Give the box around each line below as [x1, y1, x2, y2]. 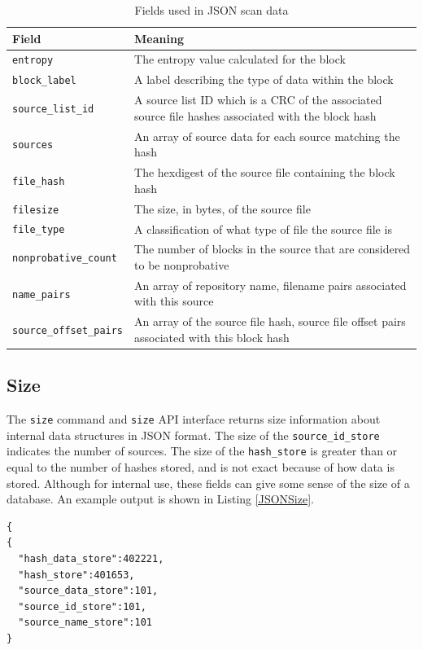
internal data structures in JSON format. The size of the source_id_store [7, 426, 380, 443]
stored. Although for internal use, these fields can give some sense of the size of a [7, 474, 410, 491]
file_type [12, 224, 65, 236]
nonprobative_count [12, 253, 117, 265]
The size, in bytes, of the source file [134, 200, 311, 217]
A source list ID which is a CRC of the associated [134, 91, 382, 108]
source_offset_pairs [12, 325, 124, 337]
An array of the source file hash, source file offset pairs [134, 313, 406, 330]
